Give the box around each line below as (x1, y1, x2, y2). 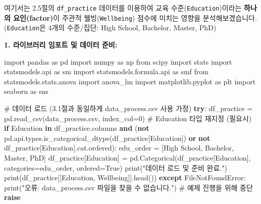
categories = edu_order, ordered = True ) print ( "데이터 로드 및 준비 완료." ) (4, 162, 227, 173)
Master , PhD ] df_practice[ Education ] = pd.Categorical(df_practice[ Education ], (4, 152, 251, 163)
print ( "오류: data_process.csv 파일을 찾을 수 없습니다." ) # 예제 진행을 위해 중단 (4, 182, 253, 192)
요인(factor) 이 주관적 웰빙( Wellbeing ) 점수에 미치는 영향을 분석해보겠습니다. (13, 12, 257, 23)
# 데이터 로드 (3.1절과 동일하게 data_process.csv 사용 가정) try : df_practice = (4, 103, 253, 113)
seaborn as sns (4, 86, 48, 96)
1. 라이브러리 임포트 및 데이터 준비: (4, 39, 118, 49)
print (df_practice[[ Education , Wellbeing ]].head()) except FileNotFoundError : (4, 172, 246, 183)
